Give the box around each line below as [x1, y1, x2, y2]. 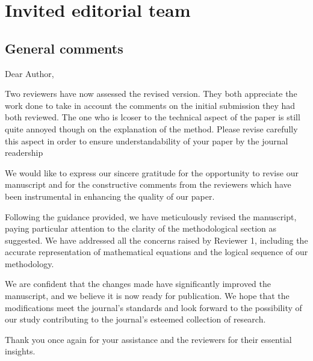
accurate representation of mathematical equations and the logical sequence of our [5, 245, 308, 258]
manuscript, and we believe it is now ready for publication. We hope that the [5, 289, 290, 302]
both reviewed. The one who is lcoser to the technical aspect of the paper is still [5, 111, 300, 123]
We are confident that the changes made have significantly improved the [5, 277, 271, 290]
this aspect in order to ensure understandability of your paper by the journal [5, 134, 288, 147]
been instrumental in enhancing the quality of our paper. [5, 190, 215, 202]
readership [5, 146, 43, 159]
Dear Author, [5, 67, 54, 79]
